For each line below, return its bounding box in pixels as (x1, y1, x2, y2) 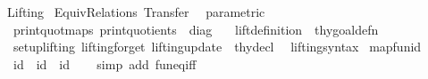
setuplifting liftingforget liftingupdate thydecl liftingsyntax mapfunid (13, 37, 422, 56)
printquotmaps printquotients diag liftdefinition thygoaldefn (13, 20, 379, 38)
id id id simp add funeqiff (13, 54, 197, 73)
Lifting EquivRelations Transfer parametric (6, 3, 265, 20)
